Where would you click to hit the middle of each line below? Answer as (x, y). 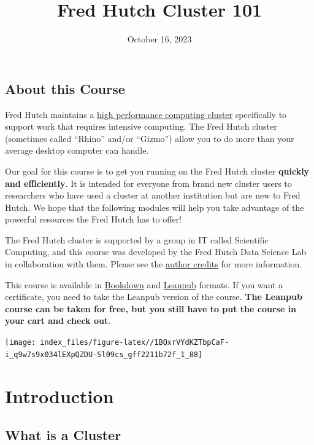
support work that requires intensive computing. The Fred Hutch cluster (141, 126)
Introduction (59, 396)
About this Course (65, 88)
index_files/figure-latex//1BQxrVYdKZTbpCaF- (135, 343)
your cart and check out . (58, 321)
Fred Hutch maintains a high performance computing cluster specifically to (146, 114)
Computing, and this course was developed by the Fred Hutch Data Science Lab (156, 252)
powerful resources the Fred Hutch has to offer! (93, 219)
